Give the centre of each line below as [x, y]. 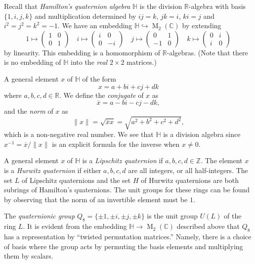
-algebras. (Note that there [207, 52]
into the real [89, 62]
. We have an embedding [95, 25]
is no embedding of [33, 62]
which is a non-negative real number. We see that [79, 134]
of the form [99, 78]
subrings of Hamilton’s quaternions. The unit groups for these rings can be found [127, 190]
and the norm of [29, 111]
